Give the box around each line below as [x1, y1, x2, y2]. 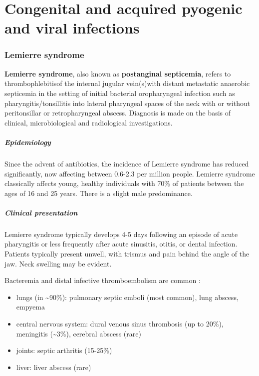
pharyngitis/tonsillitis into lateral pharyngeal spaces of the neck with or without [4, 97, 251, 108]
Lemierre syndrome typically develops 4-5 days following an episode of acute [4, 228, 238, 239]
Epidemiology [4, 136, 51, 147]
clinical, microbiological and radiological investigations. [4, 117, 173, 127]
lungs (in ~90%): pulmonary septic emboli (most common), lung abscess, [16, 291, 239, 302]
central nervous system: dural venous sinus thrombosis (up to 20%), [16, 318, 224, 328]
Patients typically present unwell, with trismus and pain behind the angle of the [4, 248, 250, 259]
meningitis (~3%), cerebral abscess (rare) [16, 328, 141, 338]
